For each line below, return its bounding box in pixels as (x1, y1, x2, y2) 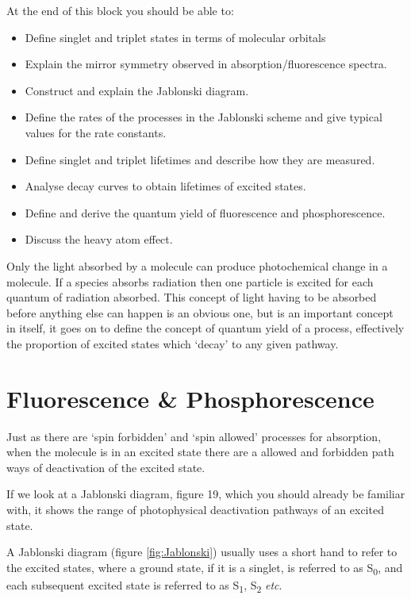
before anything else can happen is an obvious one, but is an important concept (6, 304, 394, 321)
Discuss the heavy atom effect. (25, 231, 173, 248)
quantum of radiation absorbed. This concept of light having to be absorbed (6, 289, 377, 305)
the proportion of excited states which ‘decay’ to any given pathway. (6, 335, 339, 351)
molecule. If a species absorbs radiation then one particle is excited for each (6, 273, 374, 290)
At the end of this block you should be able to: (6, 2, 234, 18)
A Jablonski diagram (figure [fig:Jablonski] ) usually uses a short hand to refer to (6, 543, 398, 560)
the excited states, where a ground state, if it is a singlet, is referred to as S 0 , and (6, 559, 403, 578)
